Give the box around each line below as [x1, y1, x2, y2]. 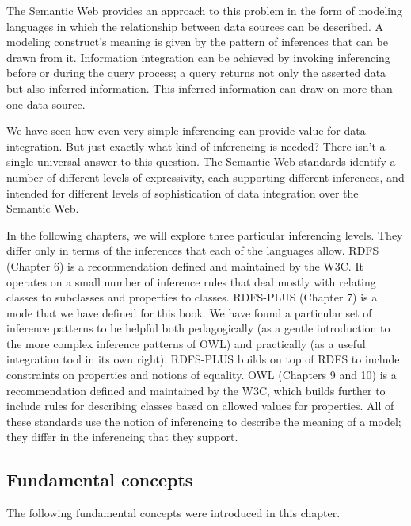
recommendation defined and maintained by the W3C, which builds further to [6, 382, 386, 398]
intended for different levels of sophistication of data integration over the [6, 184, 359, 201]
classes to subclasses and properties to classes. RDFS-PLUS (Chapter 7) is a [6, 289, 378, 305]
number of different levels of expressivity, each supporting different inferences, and [6, 168, 405, 185]
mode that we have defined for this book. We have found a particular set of [6, 304, 372, 321]
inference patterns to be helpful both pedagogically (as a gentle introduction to [6, 320, 390, 336]
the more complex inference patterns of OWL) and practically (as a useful [6, 335, 366, 351]
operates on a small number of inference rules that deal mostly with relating [6, 273, 376, 290]
